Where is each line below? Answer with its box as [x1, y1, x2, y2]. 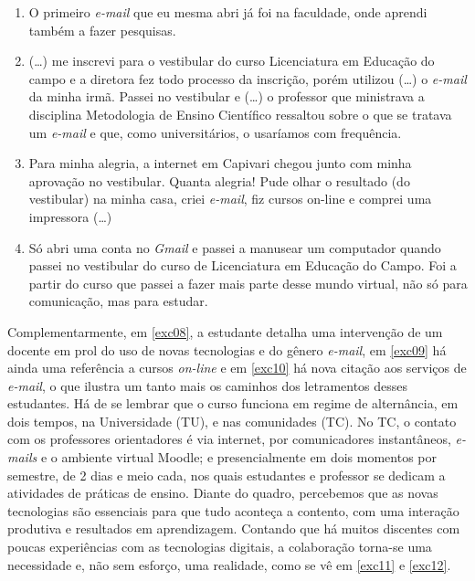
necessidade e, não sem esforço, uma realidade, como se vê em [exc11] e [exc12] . [7, 555, 451, 574]
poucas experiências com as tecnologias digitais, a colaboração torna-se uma [7, 537, 432, 556]
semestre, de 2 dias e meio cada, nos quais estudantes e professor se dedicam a [7, 465, 446, 484]
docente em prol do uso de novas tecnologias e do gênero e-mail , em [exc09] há [7, 340, 447, 359]
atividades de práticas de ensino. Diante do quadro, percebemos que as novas [7, 483, 438, 502]
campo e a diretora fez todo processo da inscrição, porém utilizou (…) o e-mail [28, 69, 467, 88]
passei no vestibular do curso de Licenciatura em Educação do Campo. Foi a [28, 256, 457, 275]
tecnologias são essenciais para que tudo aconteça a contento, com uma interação [7, 501, 459, 520]
